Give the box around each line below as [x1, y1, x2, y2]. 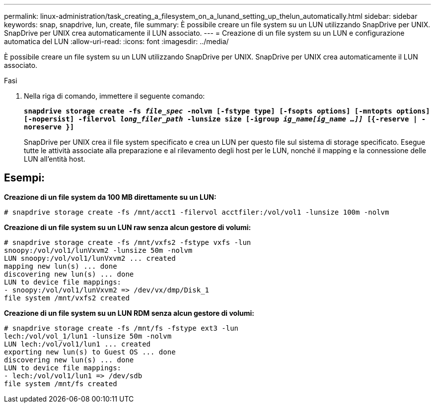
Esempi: [4, 172, 45, 184]
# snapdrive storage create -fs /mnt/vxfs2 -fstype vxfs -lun [4, 238, 251, 246]
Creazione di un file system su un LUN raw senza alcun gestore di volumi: [4, 223, 251, 232]
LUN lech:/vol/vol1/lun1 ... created [4, 340, 151, 348]
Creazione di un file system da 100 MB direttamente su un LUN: [4, 192, 217, 201]
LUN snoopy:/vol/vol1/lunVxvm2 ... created [4, 254, 176, 262]
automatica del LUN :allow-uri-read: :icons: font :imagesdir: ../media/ [4, 37, 229, 46]
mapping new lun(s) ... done [4, 262, 117, 270]
